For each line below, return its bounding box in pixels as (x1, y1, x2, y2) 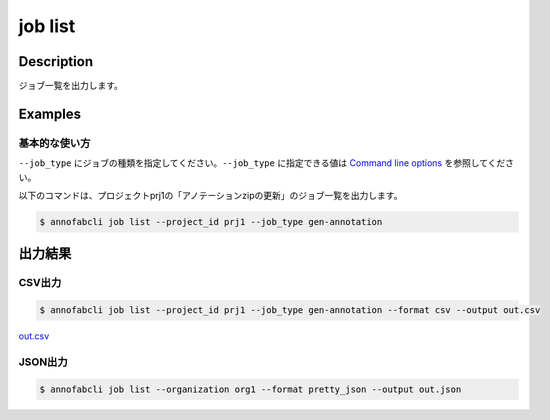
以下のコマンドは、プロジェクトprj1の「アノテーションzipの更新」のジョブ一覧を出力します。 (18, 190, 403, 201)
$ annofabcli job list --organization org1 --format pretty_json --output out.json (39, 383, 462, 395)
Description (18, 53, 94, 70)
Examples (18, 105, 82, 122)
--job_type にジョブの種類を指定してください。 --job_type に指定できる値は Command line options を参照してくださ (18, 157, 515, 169)
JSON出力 (18, 355, 69, 369)
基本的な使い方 (18, 136, 91, 150)
